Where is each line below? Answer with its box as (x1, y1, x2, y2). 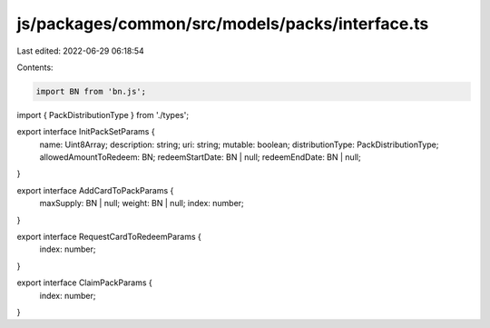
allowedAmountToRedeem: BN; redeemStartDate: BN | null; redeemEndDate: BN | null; (39, 152, 362, 163)
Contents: (16, 62, 54, 73)
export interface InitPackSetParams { (16, 126, 155, 137)
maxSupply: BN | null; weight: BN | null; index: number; (39, 198, 244, 209)
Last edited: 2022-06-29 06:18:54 (16, 45, 144, 56)
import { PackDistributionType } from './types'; (16, 109, 190, 120)
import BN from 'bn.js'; (35, 86, 147, 96)
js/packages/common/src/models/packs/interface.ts (16, 14, 429, 34)
